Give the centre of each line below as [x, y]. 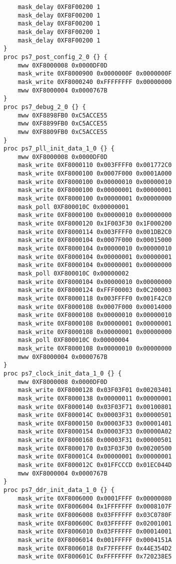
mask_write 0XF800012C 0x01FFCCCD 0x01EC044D [95, 465]
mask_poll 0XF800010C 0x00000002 [73, 273]
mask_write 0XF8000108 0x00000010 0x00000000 [95, 348]
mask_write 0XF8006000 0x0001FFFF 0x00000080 [95, 498]
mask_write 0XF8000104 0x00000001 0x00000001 [95, 257]
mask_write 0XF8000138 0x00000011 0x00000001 [95, 398]
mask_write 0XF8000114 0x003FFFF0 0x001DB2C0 [95, 232]
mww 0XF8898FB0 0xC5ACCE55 [62, 115]
